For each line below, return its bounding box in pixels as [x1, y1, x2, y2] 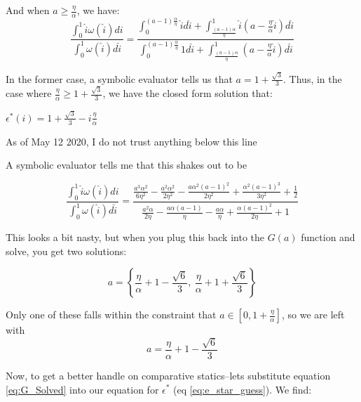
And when [6, 3, 50, 17]
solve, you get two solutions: [6, 243, 127, 258]
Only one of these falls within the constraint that [6, 307, 217, 322]
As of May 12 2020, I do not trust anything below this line [6, 134, 257, 148]
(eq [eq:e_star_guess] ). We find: [173, 382, 312, 396]
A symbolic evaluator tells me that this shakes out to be [6, 157, 247, 172]
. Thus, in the [283, 71, 342, 86]
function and [301, 230, 355, 245]
